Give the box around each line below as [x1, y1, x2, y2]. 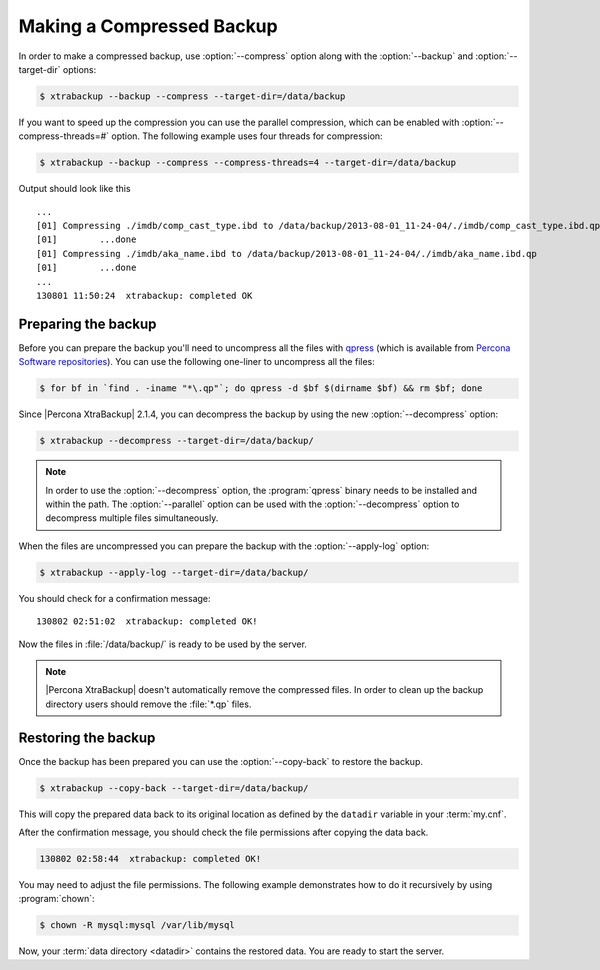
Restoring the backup [18, 729, 156, 746]
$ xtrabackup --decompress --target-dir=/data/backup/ [39, 435, 314, 447]
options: [62, 63, 97, 75]
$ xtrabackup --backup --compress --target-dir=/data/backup [39, 90, 346, 102]
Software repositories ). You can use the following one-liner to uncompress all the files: [18, 356, 375, 368]
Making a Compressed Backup [18, 15, 279, 37]
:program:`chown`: [18, 893, 95, 905]
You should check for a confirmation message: [18, 592, 211, 604]
